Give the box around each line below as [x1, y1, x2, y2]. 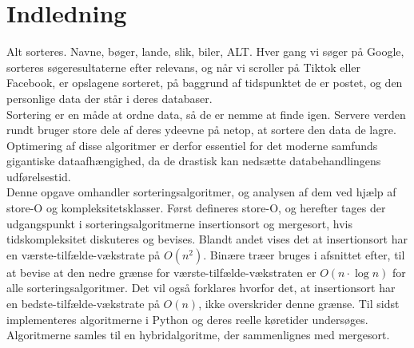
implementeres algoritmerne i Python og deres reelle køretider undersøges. [6, 310, 368, 327]
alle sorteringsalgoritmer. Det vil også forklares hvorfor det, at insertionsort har [6, 279, 396, 296]
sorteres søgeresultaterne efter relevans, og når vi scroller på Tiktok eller [6, 58, 360, 75]
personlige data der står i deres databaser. [6, 89, 213, 106]
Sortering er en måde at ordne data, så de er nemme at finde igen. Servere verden [6, 105, 406, 122]
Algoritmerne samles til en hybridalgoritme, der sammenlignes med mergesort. [6, 326, 390, 343]
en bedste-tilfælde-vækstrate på [6, 295, 160, 312]
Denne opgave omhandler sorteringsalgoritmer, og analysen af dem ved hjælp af [6, 184, 396, 200]
